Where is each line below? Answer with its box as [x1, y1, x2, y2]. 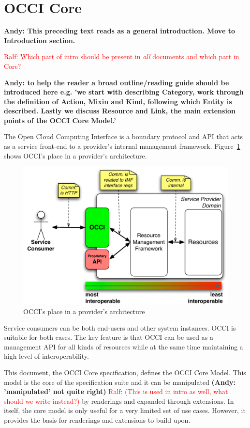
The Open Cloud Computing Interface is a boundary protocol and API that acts [4, 131, 243, 142]
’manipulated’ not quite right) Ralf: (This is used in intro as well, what [4, 386, 228, 396]
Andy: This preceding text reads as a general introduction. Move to [4, 26, 235, 36]
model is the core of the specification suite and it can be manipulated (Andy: [4, 377, 235, 387]
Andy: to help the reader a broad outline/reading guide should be [4, 77, 229, 87]
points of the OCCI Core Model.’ [4, 115, 116, 125]
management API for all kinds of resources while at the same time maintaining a [4, 341, 243, 351]
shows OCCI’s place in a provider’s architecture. [4, 150, 147, 160]
